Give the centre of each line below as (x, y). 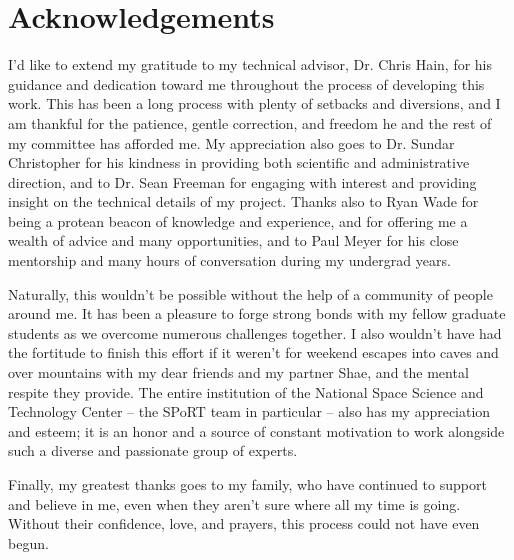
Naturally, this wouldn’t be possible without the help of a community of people (250, 293)
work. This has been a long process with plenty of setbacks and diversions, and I (254, 103)
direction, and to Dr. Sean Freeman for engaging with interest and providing (242, 181)
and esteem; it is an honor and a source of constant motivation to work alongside (256, 430)
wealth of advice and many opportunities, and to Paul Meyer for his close (233, 240)
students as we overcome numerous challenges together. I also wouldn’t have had (255, 332)
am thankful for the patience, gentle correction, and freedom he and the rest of (250, 122)
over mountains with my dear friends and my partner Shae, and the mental (238, 372)
